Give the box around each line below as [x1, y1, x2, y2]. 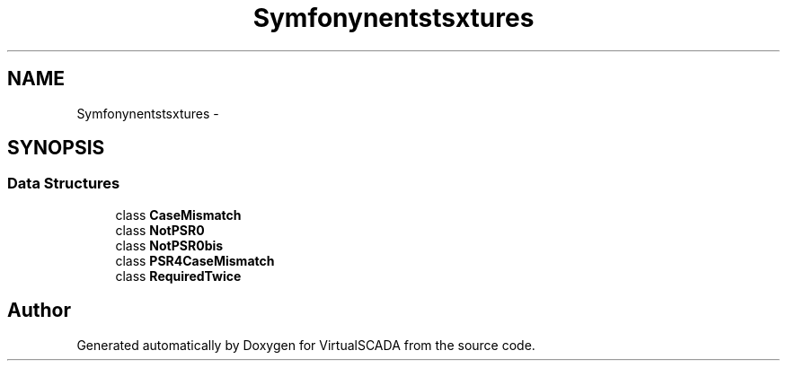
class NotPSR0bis [115, 237, 224, 253]
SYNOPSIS [7, 136, 105, 160]
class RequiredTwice [115, 267, 242, 284]
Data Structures [7, 174, 120, 193]
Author [7, 299, 71, 322]
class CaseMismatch [115, 206, 242, 223]
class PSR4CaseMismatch [115, 252, 275, 268]
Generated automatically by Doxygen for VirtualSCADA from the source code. [76, 337, 535, 353]
